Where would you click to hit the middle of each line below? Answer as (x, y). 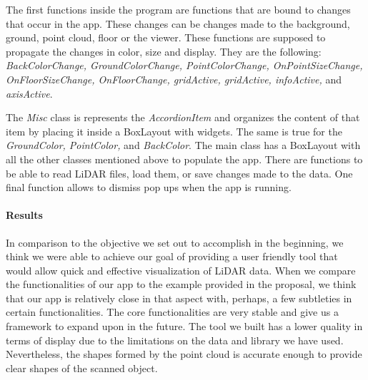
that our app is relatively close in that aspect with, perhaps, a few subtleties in (179, 298)
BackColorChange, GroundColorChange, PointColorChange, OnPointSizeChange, (184, 65)
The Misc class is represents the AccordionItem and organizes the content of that (183, 117)
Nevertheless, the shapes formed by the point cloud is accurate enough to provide (184, 354)
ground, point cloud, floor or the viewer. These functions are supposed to (166, 37)
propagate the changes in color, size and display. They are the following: (164, 51)
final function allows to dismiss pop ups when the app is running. (149, 187)
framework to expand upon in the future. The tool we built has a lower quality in (184, 326)
